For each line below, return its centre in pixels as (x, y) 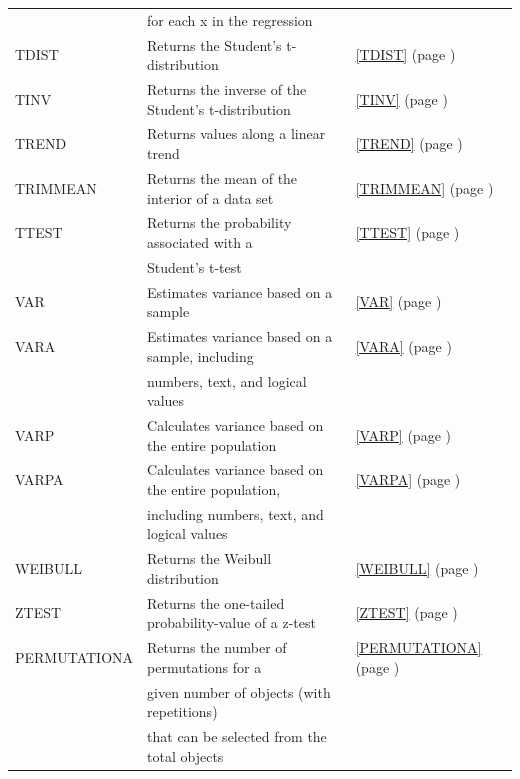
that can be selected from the (237, 736)
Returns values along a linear (236, 133)
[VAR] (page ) (398, 301)
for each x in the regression (230, 19)
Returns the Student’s (214, 44)
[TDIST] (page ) (405, 54)
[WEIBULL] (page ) (417, 568)
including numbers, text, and (235, 513)
